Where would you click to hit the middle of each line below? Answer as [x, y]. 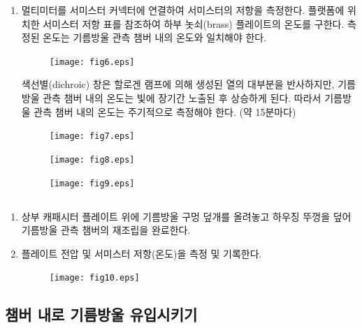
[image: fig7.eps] [92, 136]
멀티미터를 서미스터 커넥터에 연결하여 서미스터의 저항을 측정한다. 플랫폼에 [183, 10]
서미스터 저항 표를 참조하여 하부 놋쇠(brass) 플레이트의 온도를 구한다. [194, 23]
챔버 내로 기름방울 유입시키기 [101, 314]
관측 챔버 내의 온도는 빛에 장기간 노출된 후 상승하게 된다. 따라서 [182, 98]
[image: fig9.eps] [92, 183]
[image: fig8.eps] [92, 159]
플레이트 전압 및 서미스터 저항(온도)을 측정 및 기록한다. [142, 253]
